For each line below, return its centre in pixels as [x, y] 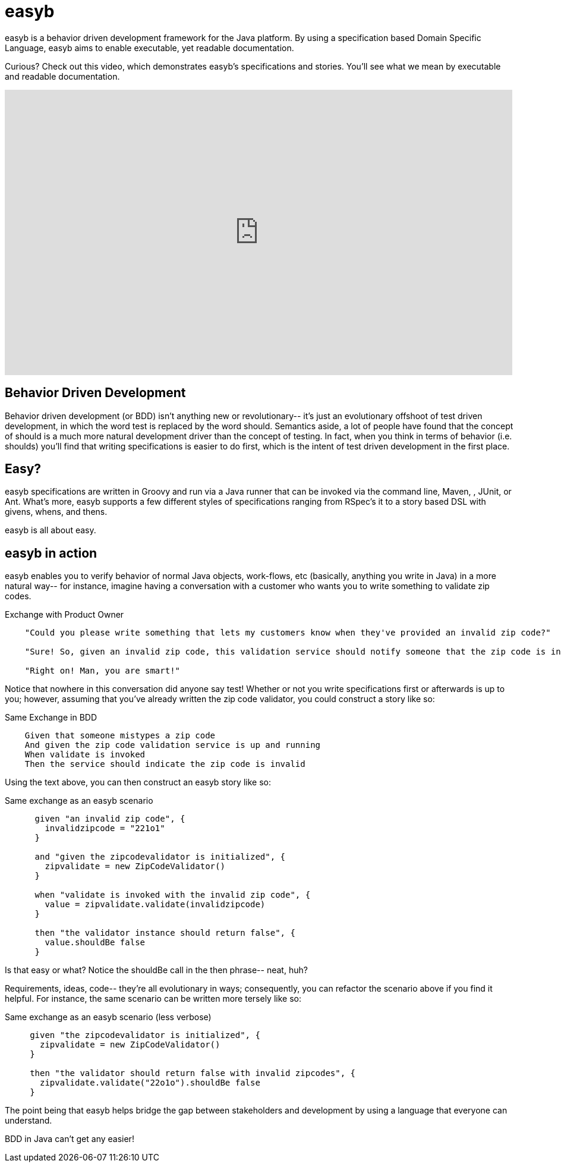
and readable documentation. [62, 76]
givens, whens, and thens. [56, 512]
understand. [29, 1121]
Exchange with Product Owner [64, 615]
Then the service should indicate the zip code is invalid [165, 764]
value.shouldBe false [95, 943]
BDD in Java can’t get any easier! [70, 1139]
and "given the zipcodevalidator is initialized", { [160, 857]
